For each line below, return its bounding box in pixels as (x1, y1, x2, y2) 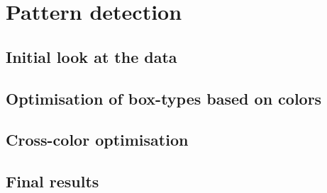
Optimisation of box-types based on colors (6, 87, 322, 109)
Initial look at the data (6, 45, 177, 67)
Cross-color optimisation (6, 129, 189, 151)
